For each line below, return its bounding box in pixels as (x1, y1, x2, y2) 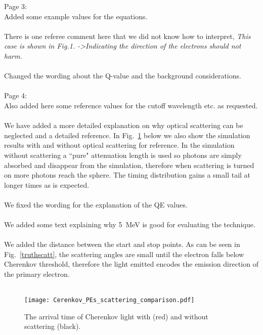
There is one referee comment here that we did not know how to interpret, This (4, 30, 251, 41)
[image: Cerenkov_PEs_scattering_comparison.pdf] (24, 297, 195, 304)
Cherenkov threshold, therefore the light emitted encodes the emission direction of (4, 259, 258, 269)
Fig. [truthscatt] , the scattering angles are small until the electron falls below (4, 248, 244, 259)
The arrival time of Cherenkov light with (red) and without (24, 311, 208, 321)
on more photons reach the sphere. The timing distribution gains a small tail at (4, 170, 251, 180)
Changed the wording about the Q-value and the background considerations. (4, 70, 241, 81)
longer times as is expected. (4, 179, 90, 190)
